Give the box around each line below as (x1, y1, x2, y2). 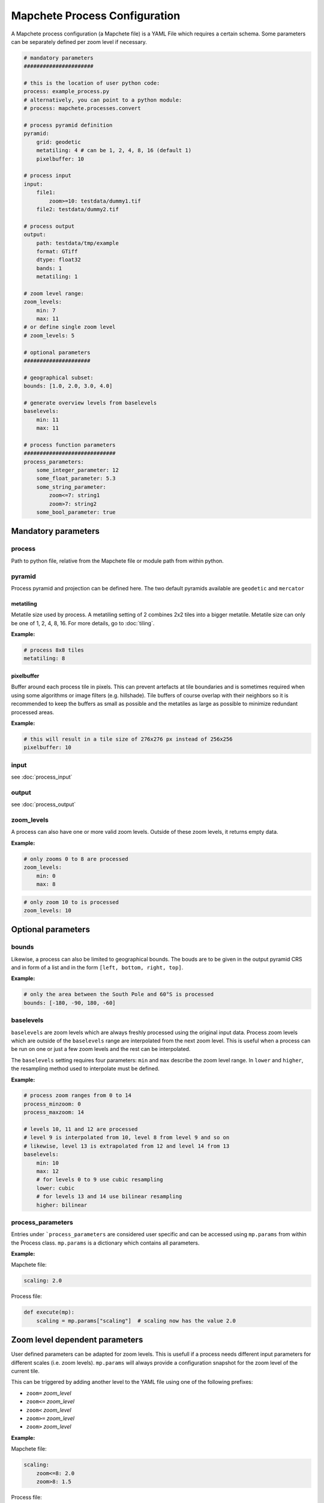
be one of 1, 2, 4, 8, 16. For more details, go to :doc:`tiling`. (11, 619, 155, 626)
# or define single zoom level (23, 323, 116, 331)
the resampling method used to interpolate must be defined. (11, 1065, 160, 1073)
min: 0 (36, 872, 56, 879)
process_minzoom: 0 (23, 1100, 81, 1107)
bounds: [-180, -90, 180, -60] (23, 999, 116, 1006)
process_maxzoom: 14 (23, 1109, 84, 1116)
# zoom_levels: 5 (23, 332, 75, 339)
